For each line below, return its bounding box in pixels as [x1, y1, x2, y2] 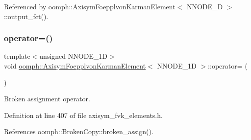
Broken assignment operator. [4, 93, 90, 104]
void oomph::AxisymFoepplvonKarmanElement [4, 61, 146, 70]
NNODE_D [186, 1, 223, 11]
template [4, 51, 30, 61]
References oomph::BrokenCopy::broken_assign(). [4, 126, 153, 137]
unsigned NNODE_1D [39, 51, 108, 61]
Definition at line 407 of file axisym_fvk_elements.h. [4, 110, 163, 120]
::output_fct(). [4, 11, 49, 21]
